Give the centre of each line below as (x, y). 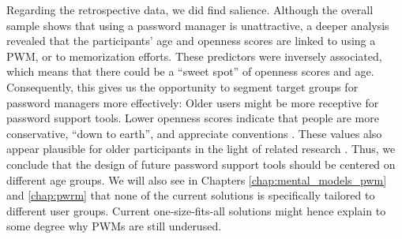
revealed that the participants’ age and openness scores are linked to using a (191, 41)
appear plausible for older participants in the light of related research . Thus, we (201, 149)
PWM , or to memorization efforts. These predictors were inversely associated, (194, 56)
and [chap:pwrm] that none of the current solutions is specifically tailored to (191, 195)
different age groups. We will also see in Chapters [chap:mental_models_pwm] (197, 179)
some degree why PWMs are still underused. (114, 226)
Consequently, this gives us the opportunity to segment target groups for (182, 86)
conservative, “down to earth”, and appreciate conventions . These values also (194, 133)
